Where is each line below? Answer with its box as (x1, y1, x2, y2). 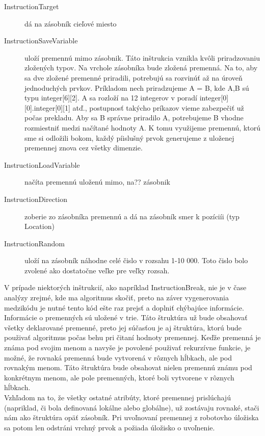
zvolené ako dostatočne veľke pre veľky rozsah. (24, 265, 170, 275)
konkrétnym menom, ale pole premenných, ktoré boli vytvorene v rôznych (4, 372, 234, 382)
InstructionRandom (4, 238, 65, 248)
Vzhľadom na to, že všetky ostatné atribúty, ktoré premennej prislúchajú (4, 392, 231, 402)
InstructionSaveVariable (4, 35, 78, 46)
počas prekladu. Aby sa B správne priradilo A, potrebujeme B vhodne (24, 112, 244, 123)
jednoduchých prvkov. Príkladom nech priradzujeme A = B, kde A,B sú (24, 82, 249, 93)
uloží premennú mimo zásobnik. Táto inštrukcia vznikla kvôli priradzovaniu (24, 52, 260, 63)
